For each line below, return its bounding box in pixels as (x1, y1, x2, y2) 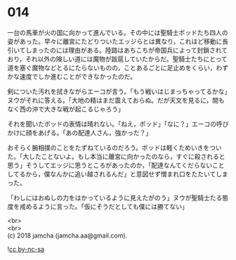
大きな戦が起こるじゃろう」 (44, 105, 124, 113)
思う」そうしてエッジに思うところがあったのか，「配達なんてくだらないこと (7, 161, 225, 169)
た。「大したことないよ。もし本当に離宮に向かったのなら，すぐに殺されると (7, 152, 225, 160)
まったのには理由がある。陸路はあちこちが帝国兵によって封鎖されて (31, 46, 228, 54)
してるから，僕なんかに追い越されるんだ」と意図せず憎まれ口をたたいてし (7, 169, 223, 178)
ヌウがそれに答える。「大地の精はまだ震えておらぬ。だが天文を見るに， (7, 96, 213, 104)
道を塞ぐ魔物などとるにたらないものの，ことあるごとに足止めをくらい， (7, 63, 216, 72)
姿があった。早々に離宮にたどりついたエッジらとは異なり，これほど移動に (7, 37, 223, 46)
